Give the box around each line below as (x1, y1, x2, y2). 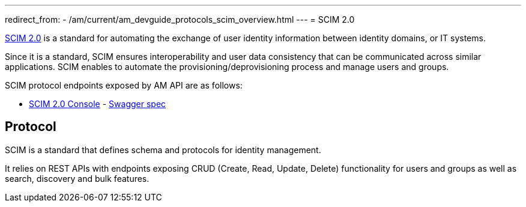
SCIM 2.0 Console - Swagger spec (29, 99, 166, 109)
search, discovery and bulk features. (5, 173, 150, 184)
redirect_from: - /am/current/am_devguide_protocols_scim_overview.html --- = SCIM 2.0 (5, 14, 355, 25)
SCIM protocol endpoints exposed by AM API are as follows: (5, 80, 243, 90)
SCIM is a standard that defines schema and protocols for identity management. (5, 144, 321, 155)
